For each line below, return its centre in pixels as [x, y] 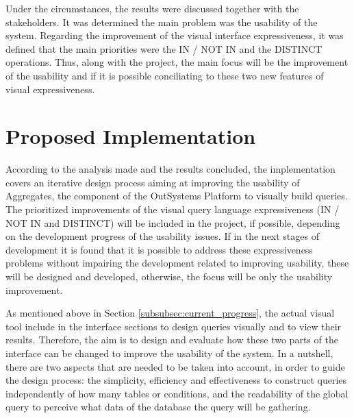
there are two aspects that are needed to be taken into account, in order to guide [175, 366]
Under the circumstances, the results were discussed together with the [152, 8]
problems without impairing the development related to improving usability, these [177, 263]
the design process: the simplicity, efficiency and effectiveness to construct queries [176, 380]
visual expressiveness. [50, 89]
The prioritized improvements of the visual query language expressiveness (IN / [173, 209]
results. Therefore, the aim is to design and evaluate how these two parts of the [172, 340]
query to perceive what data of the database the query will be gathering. [158, 407]
